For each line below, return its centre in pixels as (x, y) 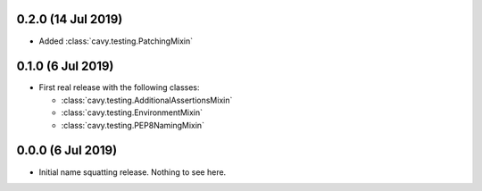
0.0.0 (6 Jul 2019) (67, 150)
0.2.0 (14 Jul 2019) (70, 19)
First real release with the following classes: (119, 87)
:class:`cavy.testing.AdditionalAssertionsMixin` (147, 100)
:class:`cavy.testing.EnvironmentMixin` (132, 112)
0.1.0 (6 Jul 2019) (65, 66)
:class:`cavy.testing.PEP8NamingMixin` (133, 125)
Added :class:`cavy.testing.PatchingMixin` (116, 41)
